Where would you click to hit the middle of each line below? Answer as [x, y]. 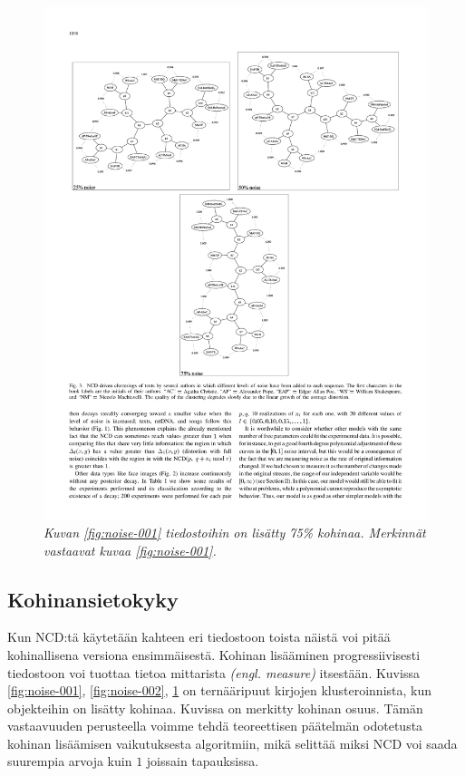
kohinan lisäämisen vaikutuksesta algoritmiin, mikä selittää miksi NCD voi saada [232, 743]
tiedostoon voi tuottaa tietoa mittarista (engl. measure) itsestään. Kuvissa [213, 672]
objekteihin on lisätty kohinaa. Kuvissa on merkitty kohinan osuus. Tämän [215, 708]
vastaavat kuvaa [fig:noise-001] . [130, 550]
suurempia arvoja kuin [70, 761]
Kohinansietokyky [93, 599]
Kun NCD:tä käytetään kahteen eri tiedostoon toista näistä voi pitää [199, 637]
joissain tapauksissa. [203, 761]
